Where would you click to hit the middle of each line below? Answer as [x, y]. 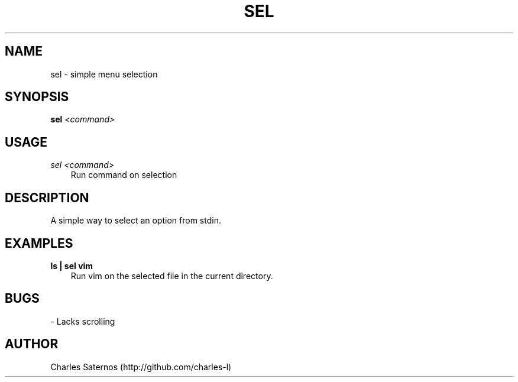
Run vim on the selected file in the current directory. [172, 276]
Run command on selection [124, 175]
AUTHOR [32, 344]
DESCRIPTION [47, 198]
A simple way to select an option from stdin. [136, 221]
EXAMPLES [39, 243]
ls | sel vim [72, 266]
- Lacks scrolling [83, 321]
